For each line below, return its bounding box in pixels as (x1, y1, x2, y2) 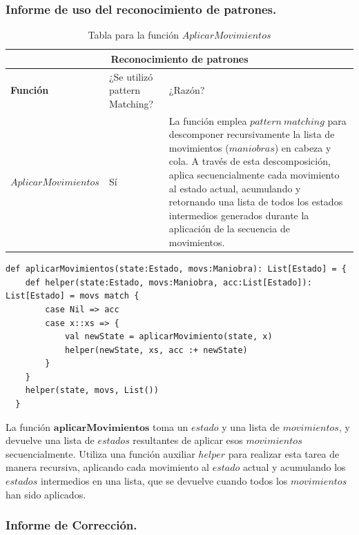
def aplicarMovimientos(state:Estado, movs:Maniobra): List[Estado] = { (6, 264, 347, 274)
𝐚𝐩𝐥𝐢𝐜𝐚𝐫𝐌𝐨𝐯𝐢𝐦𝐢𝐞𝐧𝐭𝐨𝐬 (53, 423, 150, 433)
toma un (152, 419, 188, 434)
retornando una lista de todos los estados (168, 194, 343, 209)
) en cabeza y (274, 140, 331, 154)
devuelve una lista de (6, 433, 95, 447)
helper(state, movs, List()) (25, 385, 159, 396)
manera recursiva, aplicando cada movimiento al (6, 460, 209, 474)
